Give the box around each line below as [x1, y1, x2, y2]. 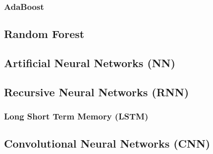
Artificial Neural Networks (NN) [4, 55, 175, 71]
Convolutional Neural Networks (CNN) [4, 136, 211, 151]
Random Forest [4, 26, 85, 41]
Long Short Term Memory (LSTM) [4, 110, 149, 122]
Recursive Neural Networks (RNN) [4, 84, 189, 99]
